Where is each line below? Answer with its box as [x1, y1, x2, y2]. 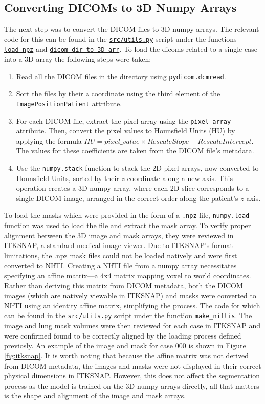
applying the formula [16, 135, 82, 146]
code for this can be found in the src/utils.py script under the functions [4, 33, 237, 44]
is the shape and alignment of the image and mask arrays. [4, 390, 186, 401]
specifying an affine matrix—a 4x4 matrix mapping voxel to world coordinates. [4, 270, 251, 281]
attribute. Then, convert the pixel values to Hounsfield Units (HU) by [16, 125, 235, 136]
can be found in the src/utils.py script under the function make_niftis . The [4, 310, 252, 321]
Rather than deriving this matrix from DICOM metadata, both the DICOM [4, 280, 243, 290]
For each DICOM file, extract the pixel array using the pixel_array [16, 115, 231, 126]
